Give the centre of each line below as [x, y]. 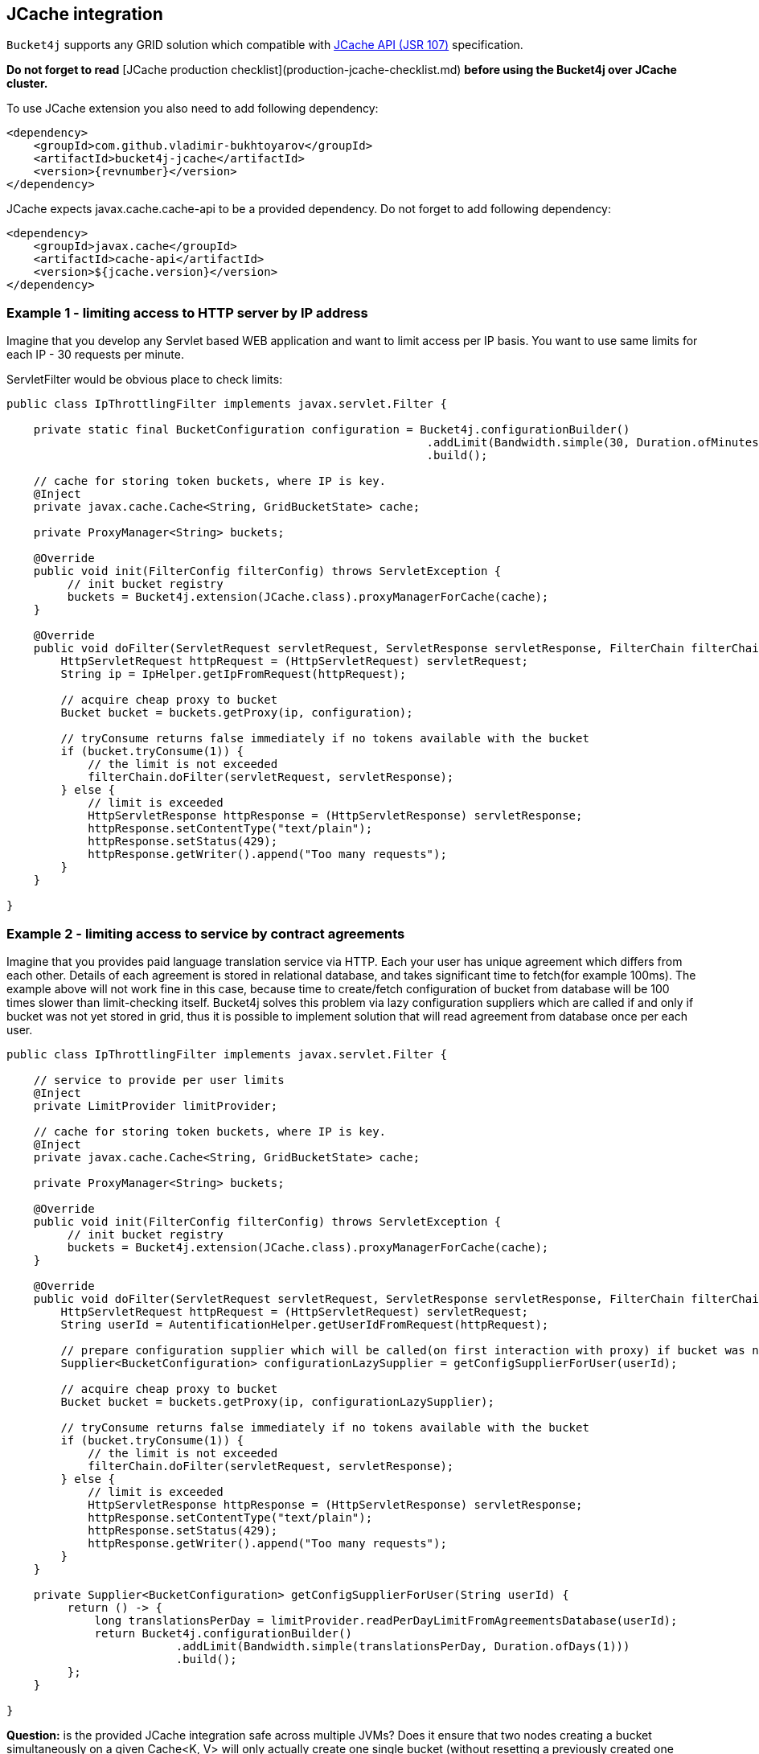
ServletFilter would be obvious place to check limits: [145, 380]
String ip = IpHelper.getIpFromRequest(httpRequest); [234, 674]
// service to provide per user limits [159, 1080]
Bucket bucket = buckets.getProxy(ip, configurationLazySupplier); [277, 1401]
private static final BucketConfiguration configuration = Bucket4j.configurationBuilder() [332, 430]
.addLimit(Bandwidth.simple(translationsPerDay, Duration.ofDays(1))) [403, 1646]
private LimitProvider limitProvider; [156, 1105]
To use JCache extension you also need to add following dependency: [193, 109]
